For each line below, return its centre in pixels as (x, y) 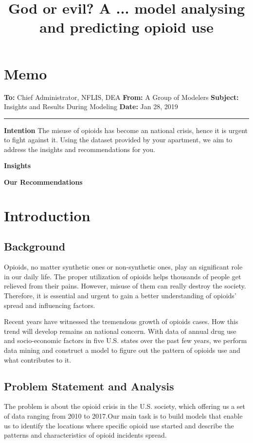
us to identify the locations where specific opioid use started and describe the (119, 425)
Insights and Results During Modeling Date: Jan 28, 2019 (91, 106)
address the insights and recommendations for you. (80, 149)
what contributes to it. (38, 359)
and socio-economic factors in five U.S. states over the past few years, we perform (126, 340)
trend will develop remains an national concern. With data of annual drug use (120, 331)
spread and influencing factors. (50, 305)
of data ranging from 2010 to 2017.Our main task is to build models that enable (123, 415)
